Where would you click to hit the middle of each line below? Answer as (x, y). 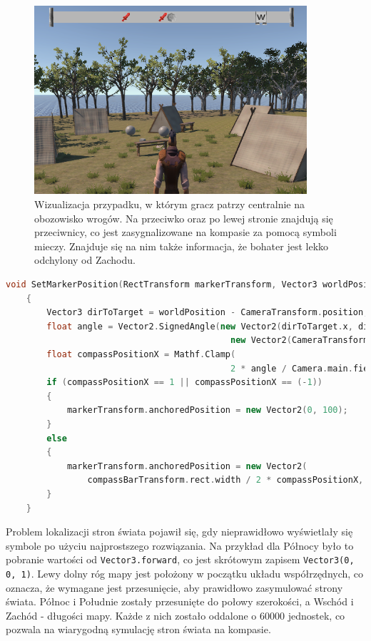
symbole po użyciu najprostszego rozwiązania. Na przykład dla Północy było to (180, 545)
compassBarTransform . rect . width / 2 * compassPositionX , (225, 480)
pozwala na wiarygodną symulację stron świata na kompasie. (138, 629)
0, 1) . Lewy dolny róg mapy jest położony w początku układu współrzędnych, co (185, 573)
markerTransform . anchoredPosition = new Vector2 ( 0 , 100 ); (207, 410)
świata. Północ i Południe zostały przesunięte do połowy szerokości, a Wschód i (180, 601)
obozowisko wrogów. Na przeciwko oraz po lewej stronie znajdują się (184, 218)
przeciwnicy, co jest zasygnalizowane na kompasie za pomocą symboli (185, 232)
